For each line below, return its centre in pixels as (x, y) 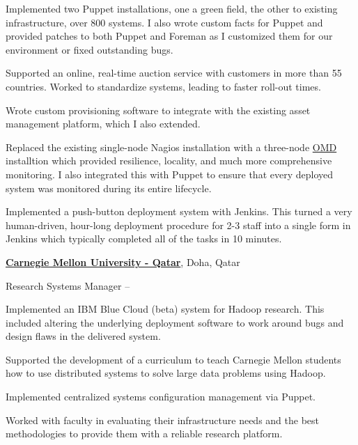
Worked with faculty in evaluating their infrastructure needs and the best (163, 420)
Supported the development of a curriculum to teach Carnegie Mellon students (173, 359)
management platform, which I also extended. (103, 124)
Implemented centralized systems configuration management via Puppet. (161, 397)
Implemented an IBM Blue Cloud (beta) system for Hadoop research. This (165, 309)
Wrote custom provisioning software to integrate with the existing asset (158, 110)
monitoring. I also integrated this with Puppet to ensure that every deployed (169, 174)
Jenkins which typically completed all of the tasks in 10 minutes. (144, 239)
